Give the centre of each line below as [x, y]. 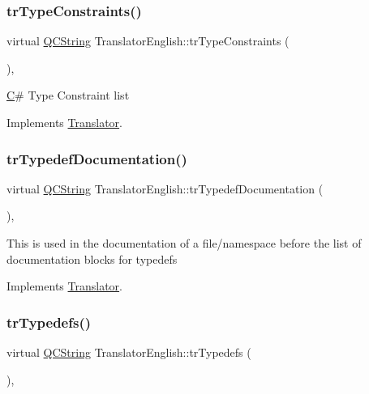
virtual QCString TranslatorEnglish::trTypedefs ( [129, 352]
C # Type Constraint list [68, 95]
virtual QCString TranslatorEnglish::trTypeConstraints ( [148, 41]
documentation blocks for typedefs [92, 258]
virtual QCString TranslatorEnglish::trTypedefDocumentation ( [165, 188]
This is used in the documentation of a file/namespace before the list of [184, 243]
